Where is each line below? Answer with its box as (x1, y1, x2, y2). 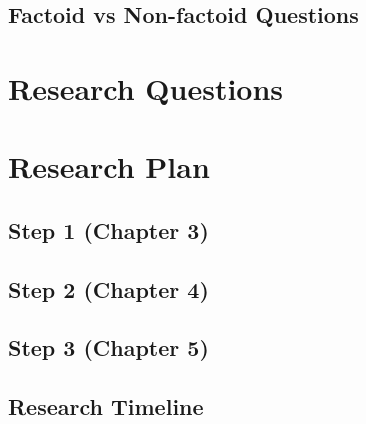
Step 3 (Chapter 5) (8, 332, 209, 363)
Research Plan (8, 146, 210, 187)
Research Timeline (8, 391, 204, 422)
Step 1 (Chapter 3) (8, 214, 209, 245)
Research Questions (8, 67, 284, 108)
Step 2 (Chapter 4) (8, 273, 209, 304)
